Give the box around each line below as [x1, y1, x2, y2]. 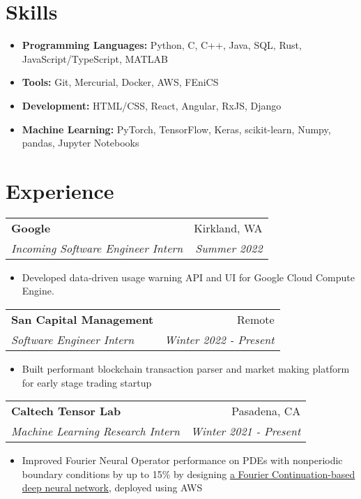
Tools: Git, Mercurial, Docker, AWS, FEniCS [22, 75, 219, 89]
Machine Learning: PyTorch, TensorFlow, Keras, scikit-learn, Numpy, [22, 121, 331, 136]
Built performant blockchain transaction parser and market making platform [22, 362, 350, 375]
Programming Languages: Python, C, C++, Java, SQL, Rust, [22, 38, 302, 52]
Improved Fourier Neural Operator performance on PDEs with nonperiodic [22, 453, 343, 468]
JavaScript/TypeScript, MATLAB [22, 51, 168, 66]
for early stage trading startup [22, 375, 152, 389]
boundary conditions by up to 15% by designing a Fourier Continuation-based [22, 466, 355, 481]
